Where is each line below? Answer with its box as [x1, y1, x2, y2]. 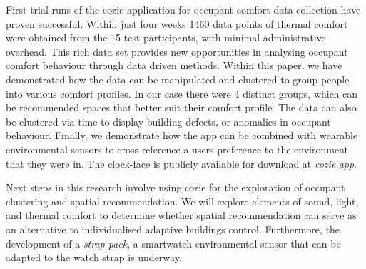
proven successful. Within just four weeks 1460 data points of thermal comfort [6, 16, 348, 31]
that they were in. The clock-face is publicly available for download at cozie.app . [6, 156, 357, 171]
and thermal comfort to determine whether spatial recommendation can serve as [6, 208, 357, 223]
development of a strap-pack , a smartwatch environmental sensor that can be [6, 235, 341, 250]
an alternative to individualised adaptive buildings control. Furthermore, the [6, 221, 340, 236]
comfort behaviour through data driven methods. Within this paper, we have [6, 58, 342, 73]
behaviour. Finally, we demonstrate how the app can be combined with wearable [6, 128, 358, 143]
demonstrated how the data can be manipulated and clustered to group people [6, 71, 350, 86]
